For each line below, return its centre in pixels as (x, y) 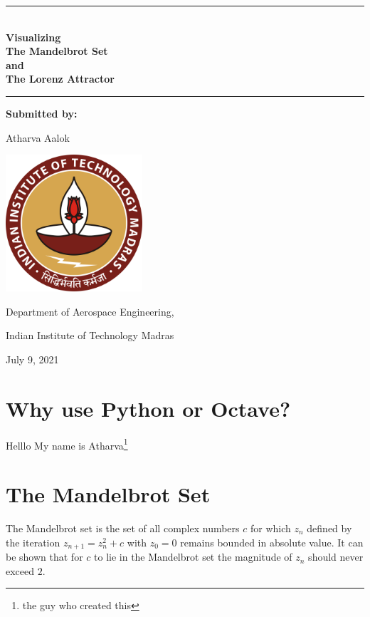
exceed (20, 570)
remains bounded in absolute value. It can (272, 542)
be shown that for (44, 557)
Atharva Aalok (38, 137)
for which (270, 528)
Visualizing (33, 37)
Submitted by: (42, 113)
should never (336, 557)
